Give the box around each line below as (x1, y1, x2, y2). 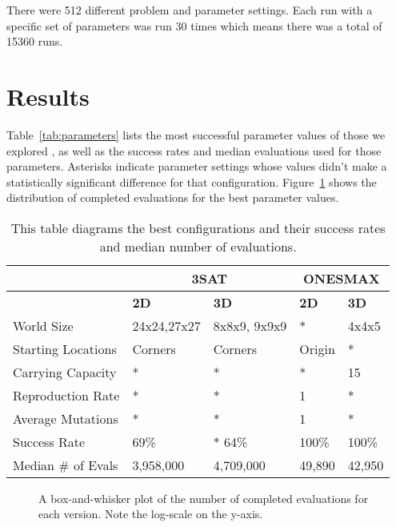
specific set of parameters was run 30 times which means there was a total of (6, 17, 382, 34)
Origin (299, 339, 335, 358)
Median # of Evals (13, 455, 118, 474)
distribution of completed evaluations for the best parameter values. (6, 189, 339, 206)
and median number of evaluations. (99, 236, 297, 255)
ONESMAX (302, 268, 380, 288)
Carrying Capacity (13, 362, 117, 381)
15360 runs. (6, 33, 63, 50)
